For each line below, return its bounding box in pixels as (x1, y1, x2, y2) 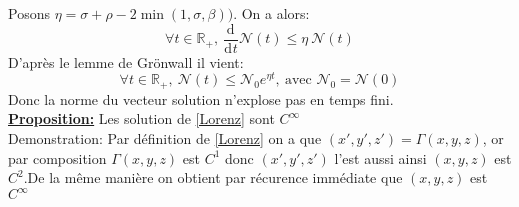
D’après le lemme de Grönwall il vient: (8, 51, 244, 72)
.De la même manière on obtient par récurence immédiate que (23, 167, 403, 188)
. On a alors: (233, 3, 310, 23)
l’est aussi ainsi (334, 147, 427, 168)
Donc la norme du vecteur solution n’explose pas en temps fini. (8, 88, 394, 109)
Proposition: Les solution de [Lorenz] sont (8, 108, 275, 129)
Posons (8, 3, 50, 23)
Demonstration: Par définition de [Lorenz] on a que (8, 127, 322, 148)
